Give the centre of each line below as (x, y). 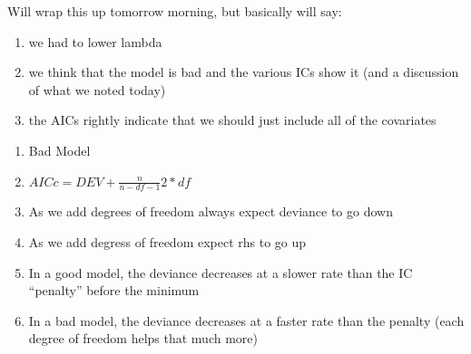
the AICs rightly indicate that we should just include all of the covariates (232, 120)
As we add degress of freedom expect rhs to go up (167, 241)
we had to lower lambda (95, 41)
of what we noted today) (97, 89)
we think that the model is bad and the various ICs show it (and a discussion (244, 72)
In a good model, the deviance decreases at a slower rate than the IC (221, 272)
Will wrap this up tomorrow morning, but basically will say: (175, 11)
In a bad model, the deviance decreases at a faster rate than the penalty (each (246, 320)
